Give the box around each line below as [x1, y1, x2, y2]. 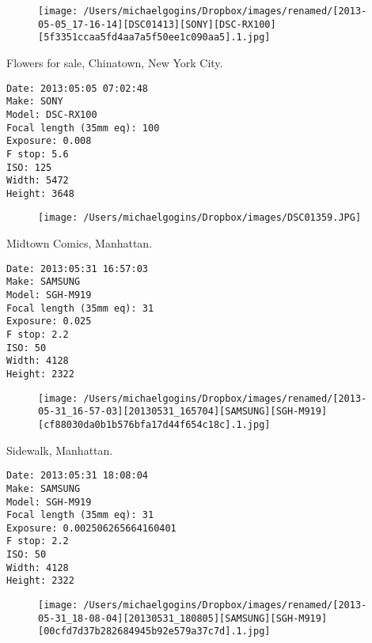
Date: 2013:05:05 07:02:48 [6, 82, 148, 94]
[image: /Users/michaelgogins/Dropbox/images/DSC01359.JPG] [38, 212, 362, 224]
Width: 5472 [6, 175, 69, 187]
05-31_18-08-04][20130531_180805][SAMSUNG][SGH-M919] [38, 612, 328, 624]
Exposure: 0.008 [6, 135, 92, 147]
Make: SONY [6, 96, 63, 108]
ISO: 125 [6, 161, 52, 173]
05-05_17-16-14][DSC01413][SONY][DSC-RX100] [38, 18, 276, 30]
